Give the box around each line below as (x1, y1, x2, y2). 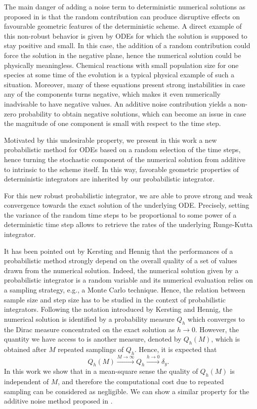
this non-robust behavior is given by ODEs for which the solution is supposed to (4, 30, 248, 41)
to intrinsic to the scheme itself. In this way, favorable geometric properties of (4, 164, 239, 174)
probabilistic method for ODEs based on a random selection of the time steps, (4, 144, 241, 155)
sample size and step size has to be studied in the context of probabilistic (4, 294, 226, 304)
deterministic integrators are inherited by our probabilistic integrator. (4, 174, 215, 184)
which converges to (187, 313, 245, 324)
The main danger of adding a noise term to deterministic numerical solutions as (4, 1, 246, 11)
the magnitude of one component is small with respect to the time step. (4, 118, 221, 128)
